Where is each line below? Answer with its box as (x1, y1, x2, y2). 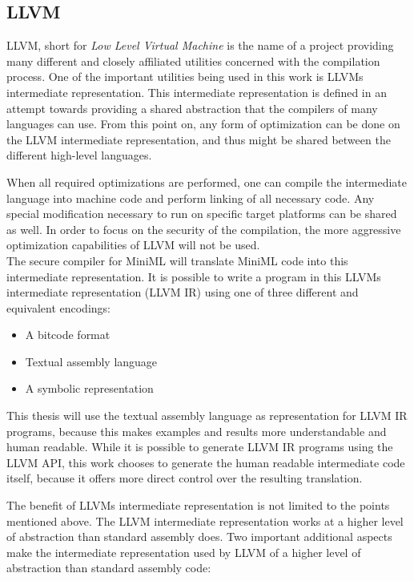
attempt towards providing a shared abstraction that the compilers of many (6, 99, 378, 116)
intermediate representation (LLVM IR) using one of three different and (6, 284, 359, 301)
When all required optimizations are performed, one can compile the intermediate (6, 173, 408, 190)
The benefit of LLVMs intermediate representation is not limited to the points (6, 497, 390, 514)
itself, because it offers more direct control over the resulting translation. (6, 470, 363, 486)
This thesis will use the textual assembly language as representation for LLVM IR (6, 407, 408, 424)
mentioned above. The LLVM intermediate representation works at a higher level (6, 512, 404, 529)
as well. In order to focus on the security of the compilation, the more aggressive (6, 220, 401, 237)
